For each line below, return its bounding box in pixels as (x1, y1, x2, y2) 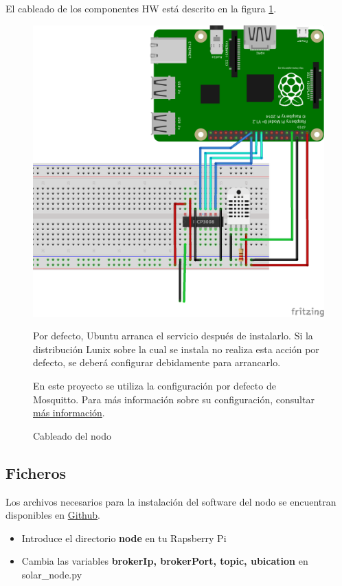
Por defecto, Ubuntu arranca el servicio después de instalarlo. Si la (33, 328, 313, 343)
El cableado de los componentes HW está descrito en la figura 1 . (5, 1, 277, 15)
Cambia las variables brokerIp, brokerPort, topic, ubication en (21, 554, 308, 568)
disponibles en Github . (5, 508, 100, 522)
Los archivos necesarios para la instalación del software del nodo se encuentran (5, 494, 337, 508)
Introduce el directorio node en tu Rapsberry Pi (21, 530, 227, 545)
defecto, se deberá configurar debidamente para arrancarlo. (33, 355, 281, 370)
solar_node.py (21, 567, 82, 581)
